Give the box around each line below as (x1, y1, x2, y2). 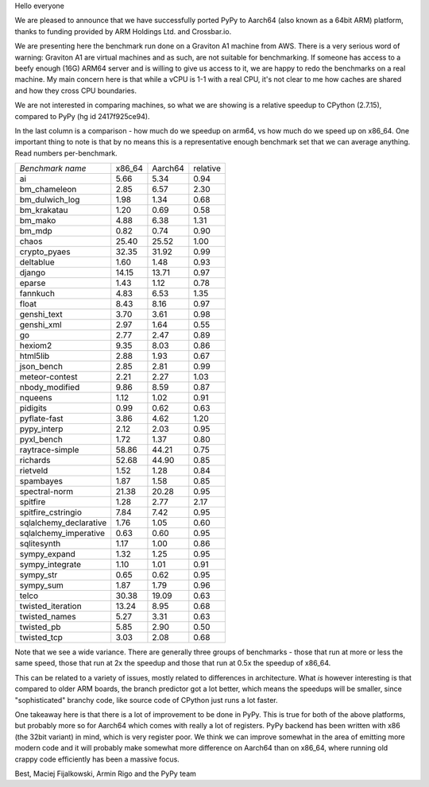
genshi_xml (19, 319, 63, 330)
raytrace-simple (19, 445, 79, 456)
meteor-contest (19, 372, 79, 383)
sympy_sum (19, 580, 64, 591)
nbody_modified (19, 382, 80, 393)
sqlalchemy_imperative (19, 528, 106, 539)
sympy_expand (19, 549, 75, 560)
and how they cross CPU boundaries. (14, 86, 137, 95)
